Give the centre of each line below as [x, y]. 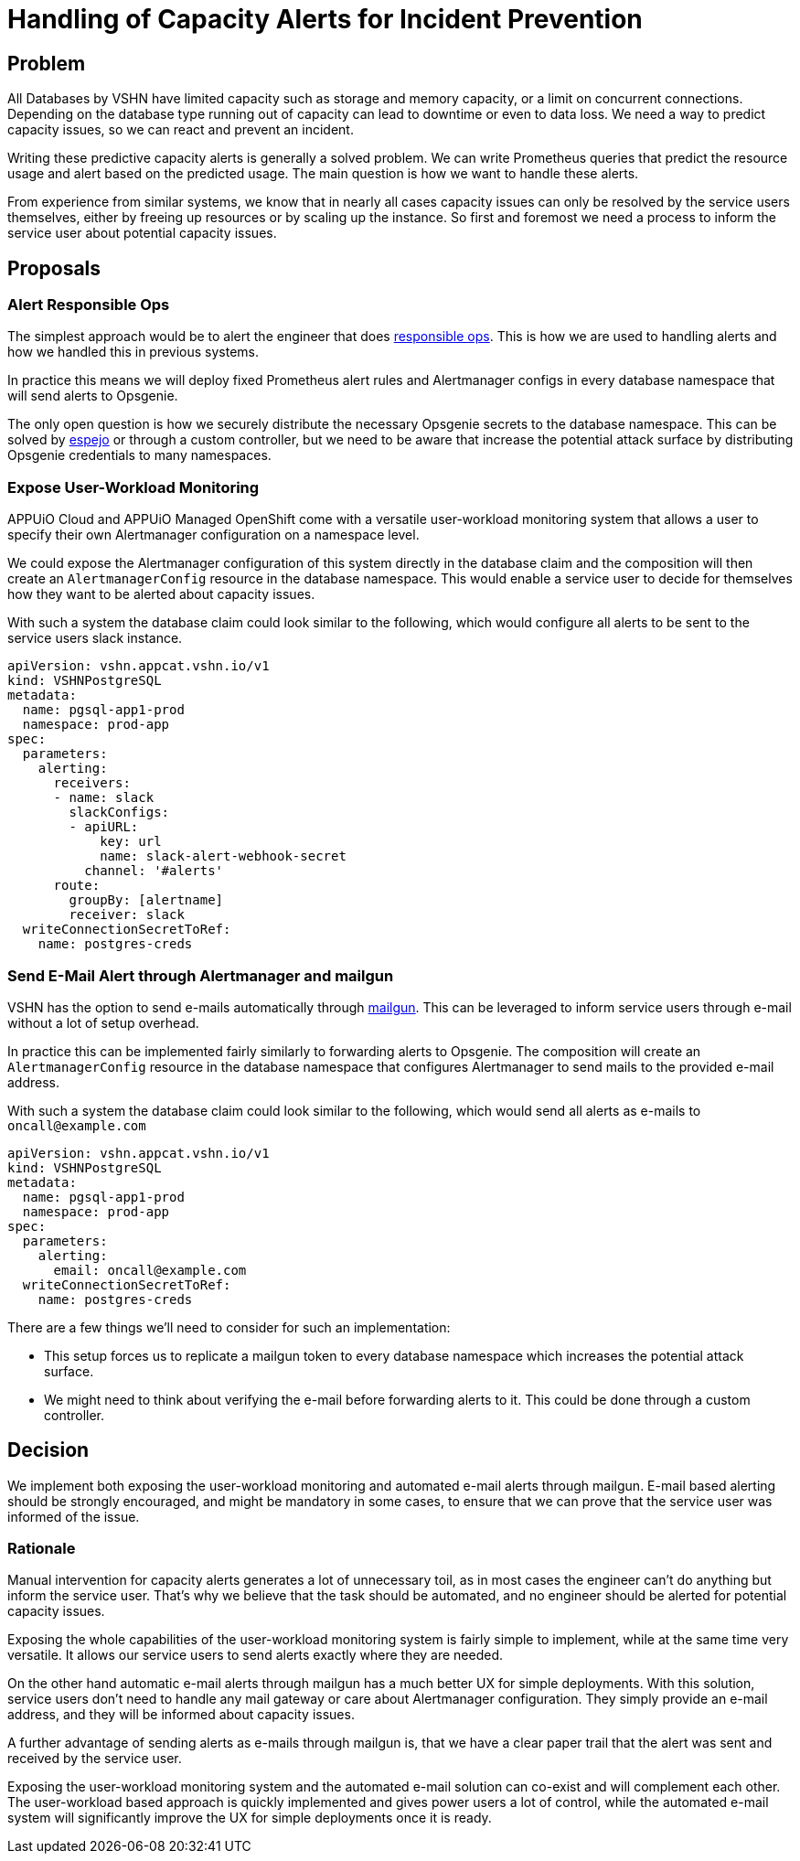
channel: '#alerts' [154, 871]
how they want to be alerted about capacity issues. [161, 594]
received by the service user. [95, 1759]
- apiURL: [104, 827]
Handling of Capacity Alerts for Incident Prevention [325, 19]
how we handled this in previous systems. [133, 352]
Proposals [54, 268]
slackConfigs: [119, 813]
